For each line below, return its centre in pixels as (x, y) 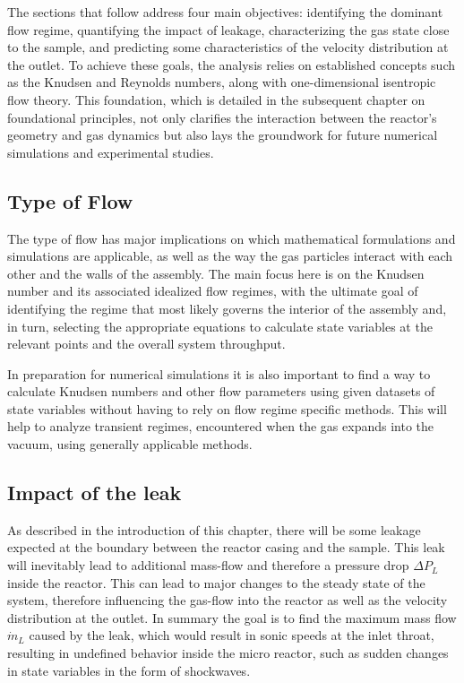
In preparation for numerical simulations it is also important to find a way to (219, 373)
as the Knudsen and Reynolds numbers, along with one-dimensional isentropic (222, 82)
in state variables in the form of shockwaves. (129, 670)
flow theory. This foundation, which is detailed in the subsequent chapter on (216, 99)
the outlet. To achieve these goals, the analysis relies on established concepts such (231, 64)
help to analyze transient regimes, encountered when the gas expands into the (221, 426)
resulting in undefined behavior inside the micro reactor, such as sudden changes (228, 653)
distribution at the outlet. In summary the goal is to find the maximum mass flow (232, 617)
